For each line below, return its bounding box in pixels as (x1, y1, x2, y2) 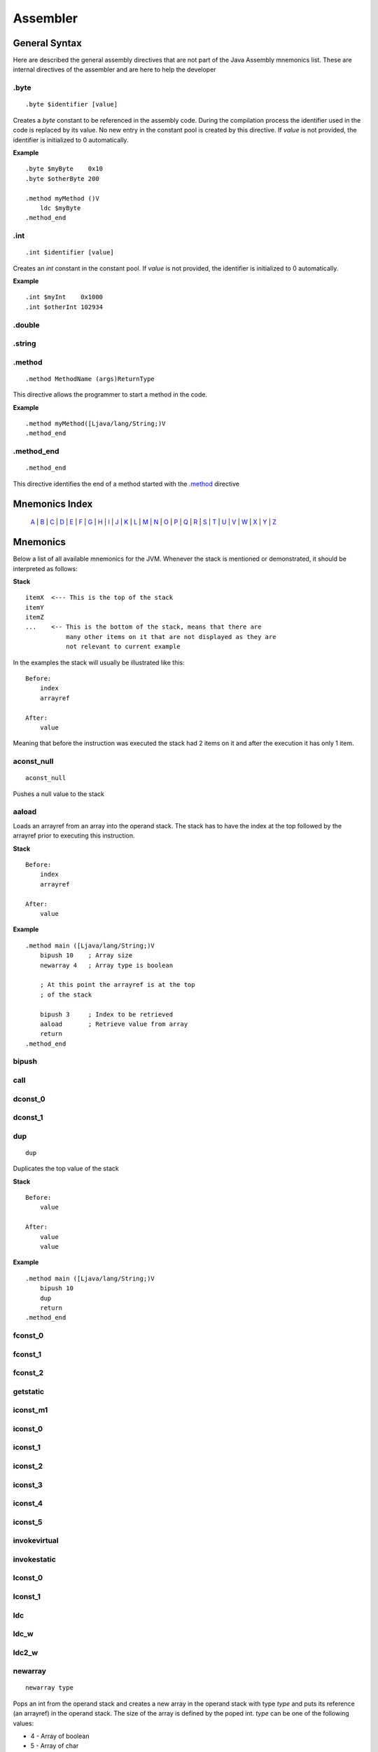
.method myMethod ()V (25, 194, 99, 203)
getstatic (13, 1386, 45, 1396)
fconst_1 (13, 1349, 42, 1359)
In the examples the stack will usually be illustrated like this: (13, 658, 185, 666)
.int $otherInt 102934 (25, 303, 104, 311)
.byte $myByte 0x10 (25, 165, 104, 173)
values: (13, 1719, 34, 1727)
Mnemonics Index (13, 498, 93, 509)
